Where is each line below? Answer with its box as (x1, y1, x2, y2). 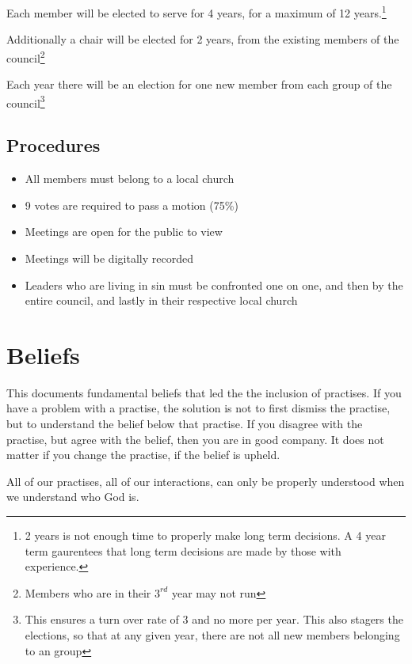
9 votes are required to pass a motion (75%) (25, 196, 238, 213)
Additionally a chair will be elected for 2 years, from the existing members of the (6, 31, 399, 47)
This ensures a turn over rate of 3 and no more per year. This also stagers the (25, 611, 403, 628)
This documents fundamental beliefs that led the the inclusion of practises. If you (6, 384, 402, 400)
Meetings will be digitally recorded (25, 249, 193, 266)
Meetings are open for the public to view (25, 223, 223, 240)
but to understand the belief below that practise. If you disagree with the (6, 415, 363, 432)
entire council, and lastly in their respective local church (25, 292, 298, 309)
